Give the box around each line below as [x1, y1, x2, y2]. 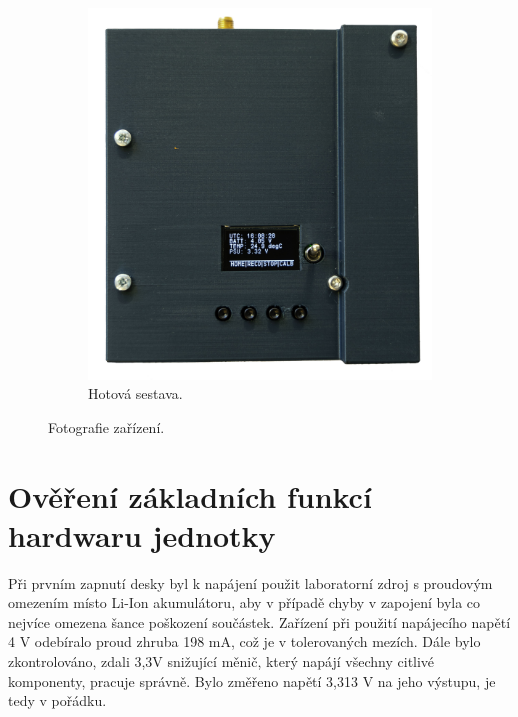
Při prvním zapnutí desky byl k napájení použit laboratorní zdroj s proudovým [8, 572, 493, 593]
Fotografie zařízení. [48, 416, 165, 437]
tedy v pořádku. [8, 690, 107, 711]
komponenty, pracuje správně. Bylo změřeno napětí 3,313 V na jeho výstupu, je [8, 670, 496, 691]
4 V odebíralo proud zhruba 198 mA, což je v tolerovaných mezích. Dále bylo [8, 631, 481, 652]
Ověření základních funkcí [8, 475, 372, 516]
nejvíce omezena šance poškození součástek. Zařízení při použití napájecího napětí [8, 611, 511, 632]
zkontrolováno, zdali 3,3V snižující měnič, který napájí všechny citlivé [8, 651, 435, 672]
